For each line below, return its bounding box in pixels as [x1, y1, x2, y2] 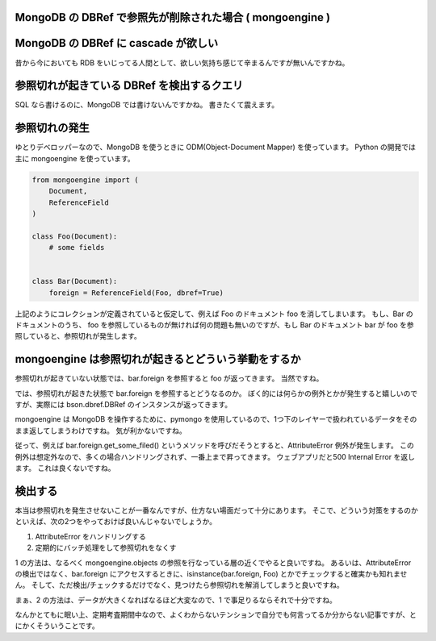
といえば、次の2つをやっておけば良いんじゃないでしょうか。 [15, 517, 217, 527]
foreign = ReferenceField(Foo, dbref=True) [48, 288, 224, 298]
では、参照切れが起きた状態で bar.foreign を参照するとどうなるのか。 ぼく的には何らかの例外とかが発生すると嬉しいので [15, 388, 418, 398]
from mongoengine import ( [31, 175, 139, 185]
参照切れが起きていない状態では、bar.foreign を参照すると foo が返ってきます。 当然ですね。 [15, 373, 324, 383]
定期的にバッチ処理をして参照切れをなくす [35, 543, 177, 552]
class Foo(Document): [31, 231, 118, 241]
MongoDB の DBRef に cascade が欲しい [15, 36, 219, 50]
